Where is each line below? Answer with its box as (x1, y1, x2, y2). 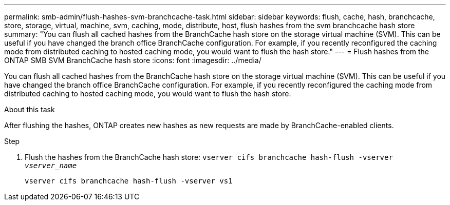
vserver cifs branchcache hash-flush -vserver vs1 (25, 177, 233, 185)
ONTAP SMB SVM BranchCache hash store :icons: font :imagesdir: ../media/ (4, 56, 261, 65)
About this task (4, 105, 55, 114)
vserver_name (25, 161, 77, 170)
